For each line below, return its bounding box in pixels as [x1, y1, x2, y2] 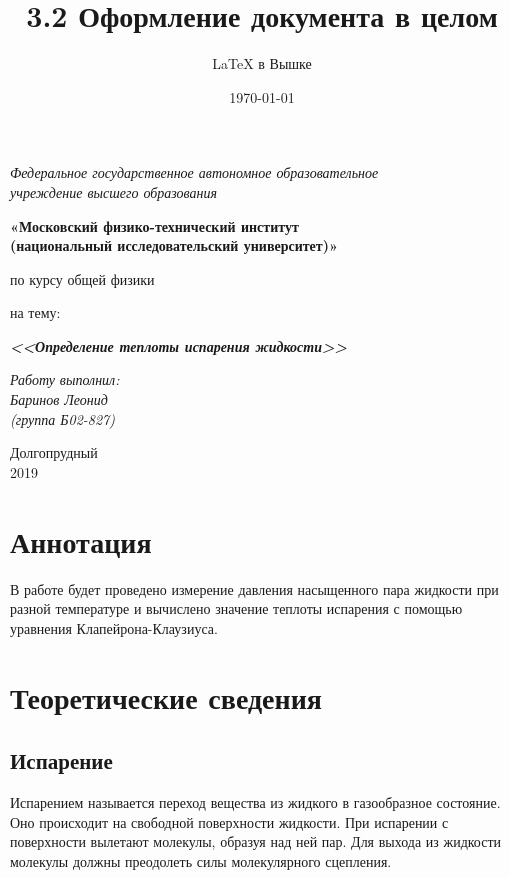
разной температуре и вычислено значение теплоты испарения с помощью [10, 598, 463, 619]
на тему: [10, 302, 61, 323]
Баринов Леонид [10, 389, 108, 410]
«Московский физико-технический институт [10, 215, 299, 236]
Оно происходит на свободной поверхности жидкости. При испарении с [10, 811, 449, 832]
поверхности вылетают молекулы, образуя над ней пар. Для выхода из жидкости [10, 831, 502, 852]
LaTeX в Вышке [212, 53, 312, 74]
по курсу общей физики [10, 268, 155, 289]
